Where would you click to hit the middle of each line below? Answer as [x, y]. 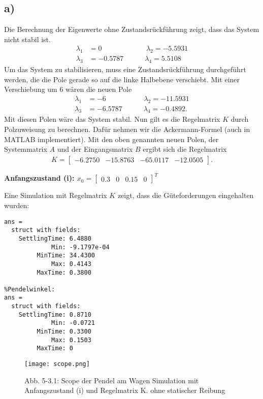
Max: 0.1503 [71, 340]
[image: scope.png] [57, 364]
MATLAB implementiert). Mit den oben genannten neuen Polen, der [111, 139]
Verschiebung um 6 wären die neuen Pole [68, 89]
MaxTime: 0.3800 [64, 272]
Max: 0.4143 [71, 264]
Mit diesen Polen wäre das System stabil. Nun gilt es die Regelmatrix [112, 119]
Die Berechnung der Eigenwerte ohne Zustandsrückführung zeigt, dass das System [132, 29]
